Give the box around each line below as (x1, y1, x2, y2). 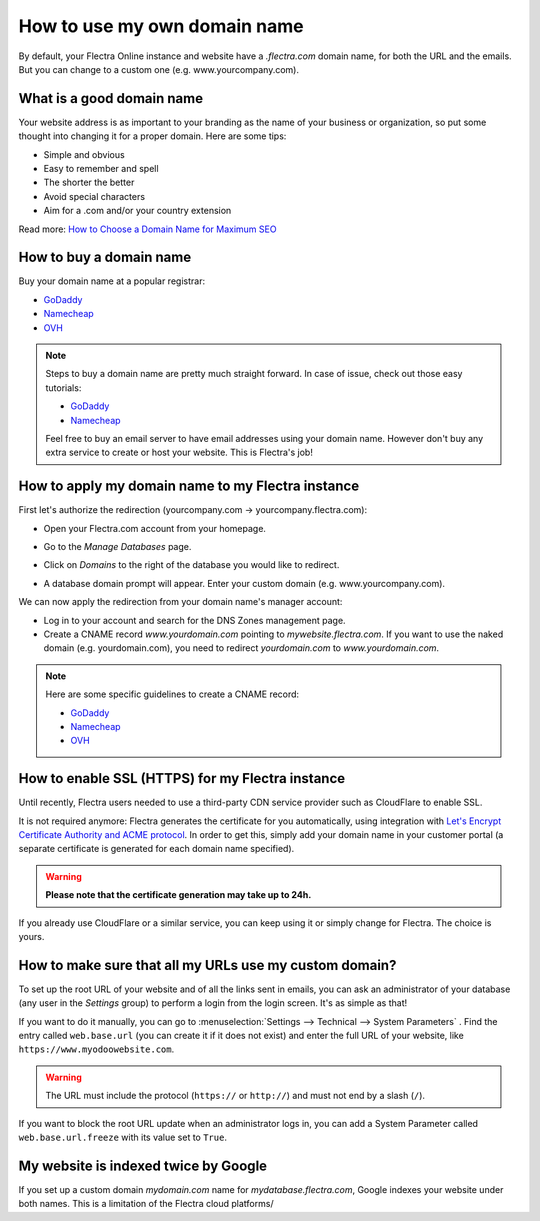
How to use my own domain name (18, 15, 304, 37)
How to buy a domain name (18, 249, 192, 266)
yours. (18, 931, 45, 943)
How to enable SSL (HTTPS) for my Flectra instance (18, 770, 346, 787)
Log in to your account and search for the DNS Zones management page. (43, 614, 346, 626)
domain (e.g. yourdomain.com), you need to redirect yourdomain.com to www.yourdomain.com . (43, 642, 440, 654)
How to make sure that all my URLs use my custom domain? (18, 956, 397, 974)
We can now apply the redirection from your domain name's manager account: (18, 596, 343, 608)
